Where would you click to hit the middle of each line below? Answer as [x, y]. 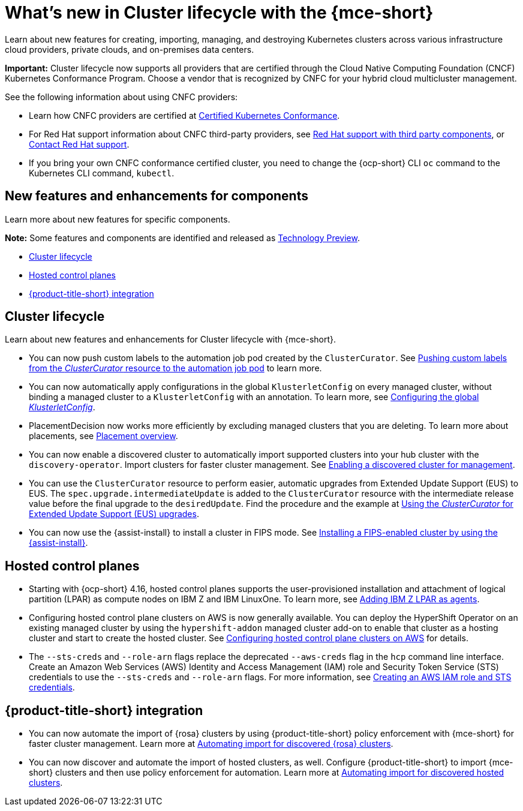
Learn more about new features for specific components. [118, 219]
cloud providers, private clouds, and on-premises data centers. [130, 49]
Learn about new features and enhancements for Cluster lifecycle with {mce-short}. [171, 340]
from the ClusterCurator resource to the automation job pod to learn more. [175, 368]
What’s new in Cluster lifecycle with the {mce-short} [219, 13]
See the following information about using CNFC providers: [121, 97]
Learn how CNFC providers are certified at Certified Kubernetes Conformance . [184, 115]
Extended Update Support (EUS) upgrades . [114, 514]
